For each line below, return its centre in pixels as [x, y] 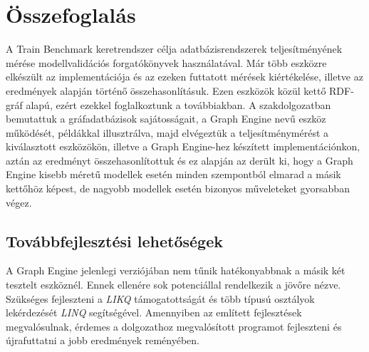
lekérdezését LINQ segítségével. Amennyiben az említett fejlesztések [154, 312]
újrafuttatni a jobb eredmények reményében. [103, 340]
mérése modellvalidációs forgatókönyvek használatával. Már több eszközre [166, 62]
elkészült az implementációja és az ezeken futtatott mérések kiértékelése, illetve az [184, 77]
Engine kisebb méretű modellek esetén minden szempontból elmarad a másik [173, 174]
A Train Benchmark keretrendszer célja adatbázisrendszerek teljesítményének [174, 49]
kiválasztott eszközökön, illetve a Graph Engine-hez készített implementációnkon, [183, 146]
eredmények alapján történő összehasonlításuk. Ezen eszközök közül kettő [166, 90]
